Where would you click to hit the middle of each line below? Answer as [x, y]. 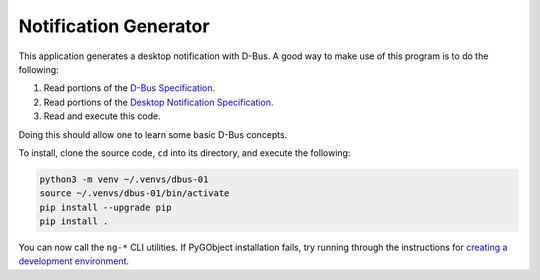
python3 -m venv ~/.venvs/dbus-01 [124, 179]
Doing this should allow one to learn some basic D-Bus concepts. [153, 134]
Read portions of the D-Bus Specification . [129, 88]
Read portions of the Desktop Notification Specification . [158, 102]
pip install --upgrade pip [105, 207]
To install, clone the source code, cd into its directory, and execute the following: [184, 152]
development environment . [74, 261]
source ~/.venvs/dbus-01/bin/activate [134, 193]
